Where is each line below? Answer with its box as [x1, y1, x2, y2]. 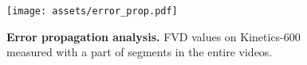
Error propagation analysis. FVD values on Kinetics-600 [6, 28, 301, 44]
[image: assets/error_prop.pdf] [6, 6, 178, 17]
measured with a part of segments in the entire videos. [6, 44, 273, 60]
